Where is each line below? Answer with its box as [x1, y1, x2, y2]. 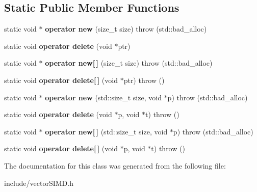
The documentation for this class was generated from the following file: [4, 160, 226, 171]
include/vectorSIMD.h [4, 177, 73, 188]
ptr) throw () [123, 74, 165, 85]
